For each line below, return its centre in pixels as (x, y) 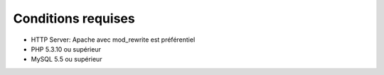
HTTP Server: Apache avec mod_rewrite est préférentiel (113, 40)
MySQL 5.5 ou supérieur (66, 59)
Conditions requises (74, 18)
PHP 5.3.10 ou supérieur (66, 49)
